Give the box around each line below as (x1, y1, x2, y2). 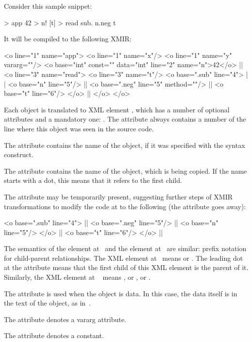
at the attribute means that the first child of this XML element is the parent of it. (4, 262, 249, 272)
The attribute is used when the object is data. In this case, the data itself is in (4, 288, 237, 298)
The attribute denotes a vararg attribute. (4, 314, 126, 324)
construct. (4, 149, 34, 160)
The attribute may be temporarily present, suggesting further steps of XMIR (4, 191, 233, 201)
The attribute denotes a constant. (4, 330, 104, 341)
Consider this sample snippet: (4, 1, 92, 11)
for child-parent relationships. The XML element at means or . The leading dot (4, 252, 243, 263)
